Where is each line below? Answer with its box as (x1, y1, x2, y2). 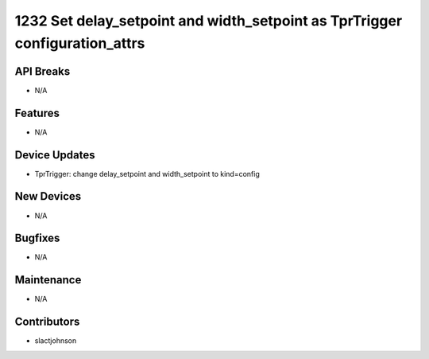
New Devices (14, 189, 82, 203)
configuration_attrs (14, 34, 145, 52)
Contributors (14, 315, 80, 329)
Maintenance (14, 273, 82, 287)
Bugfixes (14, 232, 60, 245)
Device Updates (14, 148, 95, 162)
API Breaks (14, 64, 71, 78)
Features (14, 106, 60, 119)
